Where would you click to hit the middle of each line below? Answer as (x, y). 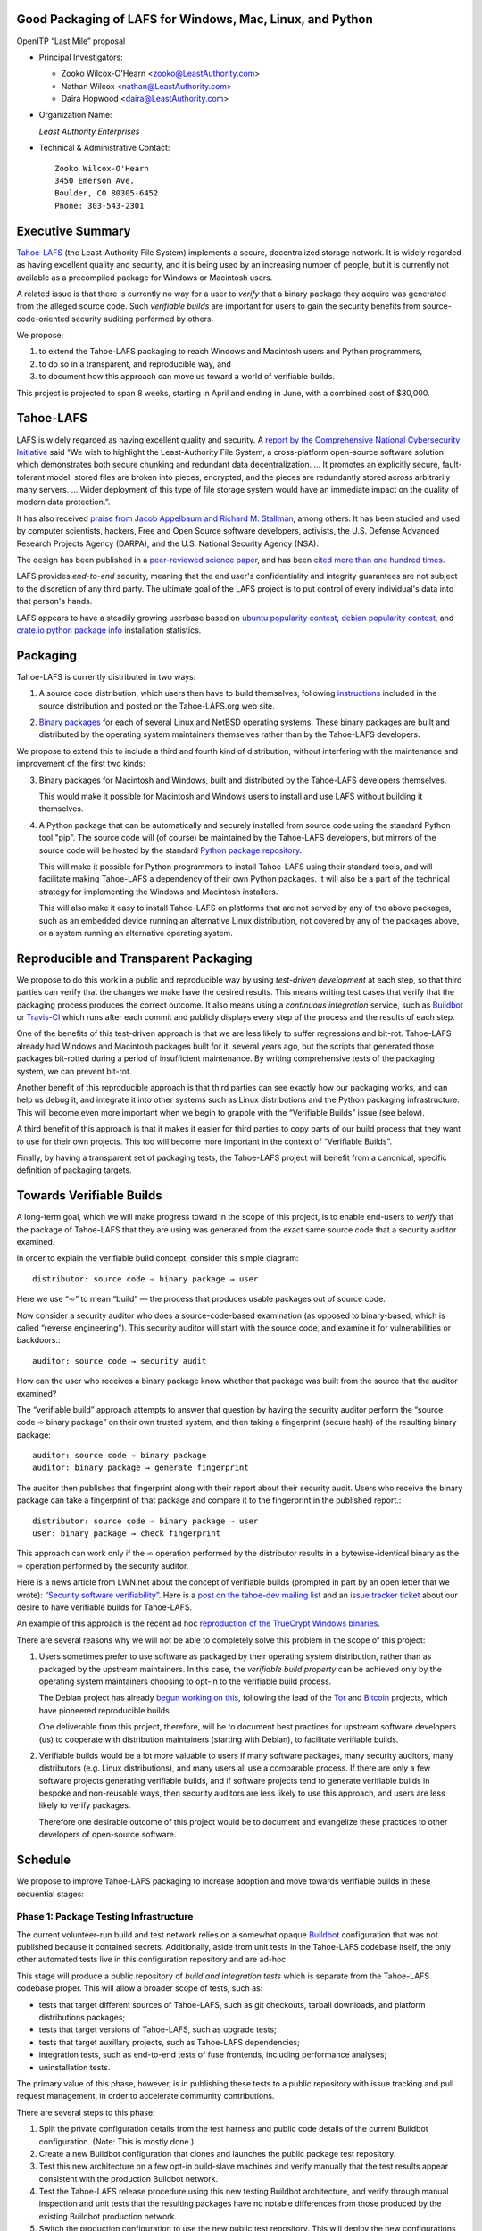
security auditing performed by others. (143, 319)
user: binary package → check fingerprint (127, 1534)
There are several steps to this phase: (86, 2112)
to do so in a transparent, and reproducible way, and (135, 364)
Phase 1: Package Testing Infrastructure (105, 1917)
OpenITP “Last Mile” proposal (71, 41)
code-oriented (43, 319)
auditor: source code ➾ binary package (120, 1456)
